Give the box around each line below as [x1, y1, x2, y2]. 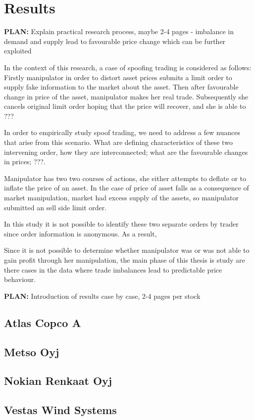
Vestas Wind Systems [4, 402, 117, 418]
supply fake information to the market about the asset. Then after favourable [4, 82, 239, 92]
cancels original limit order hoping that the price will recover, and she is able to [4, 101, 246, 111]
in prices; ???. [4, 156, 46, 167]
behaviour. [4, 274, 36, 284]
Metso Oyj [4, 344, 59, 359]
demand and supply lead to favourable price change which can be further [4, 36, 226, 46]
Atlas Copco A [4, 315, 81, 330]
